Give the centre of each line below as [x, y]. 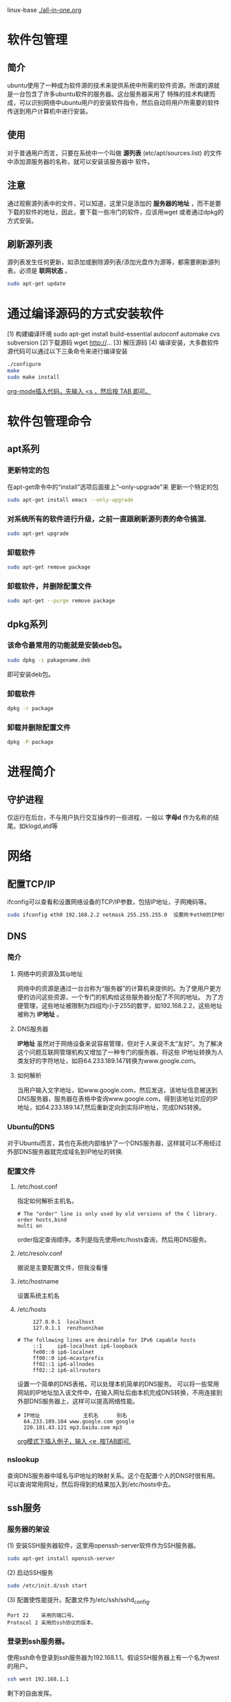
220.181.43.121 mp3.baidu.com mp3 [73, 1428]
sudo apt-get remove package [49, 567]
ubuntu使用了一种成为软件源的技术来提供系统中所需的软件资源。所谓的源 [111, 85]
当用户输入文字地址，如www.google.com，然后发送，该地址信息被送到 [117, 1090]
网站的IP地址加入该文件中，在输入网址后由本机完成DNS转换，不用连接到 [120, 1392]
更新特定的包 [29, 470]
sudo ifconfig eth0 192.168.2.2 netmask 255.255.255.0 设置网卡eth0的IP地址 [118, 915]
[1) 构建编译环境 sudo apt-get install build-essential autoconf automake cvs [113, 334]
